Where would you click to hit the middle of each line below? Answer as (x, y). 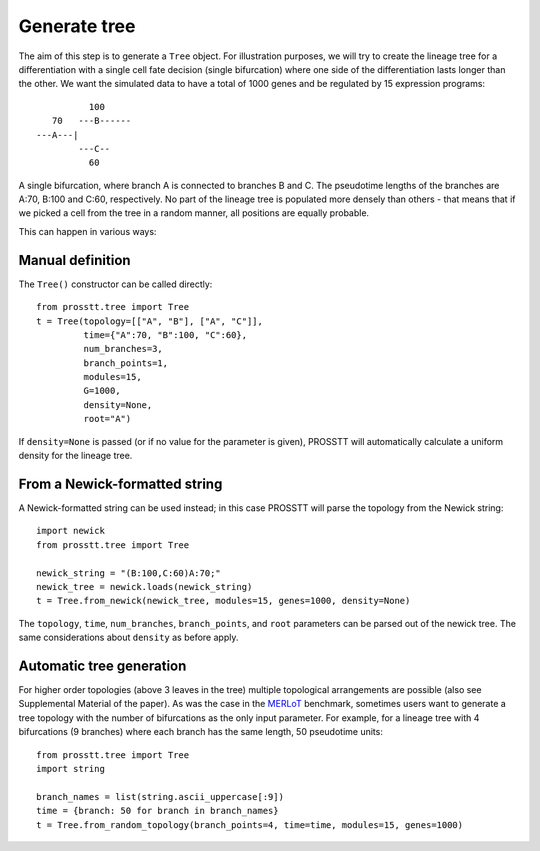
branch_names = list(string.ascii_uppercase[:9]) (160, 796)
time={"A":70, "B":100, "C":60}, (165, 334)
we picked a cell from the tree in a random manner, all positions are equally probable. (194, 213)
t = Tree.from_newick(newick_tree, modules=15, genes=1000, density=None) (223, 601)
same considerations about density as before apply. (128, 637)
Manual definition (74, 260)
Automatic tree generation (102, 665)
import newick (70, 531)
